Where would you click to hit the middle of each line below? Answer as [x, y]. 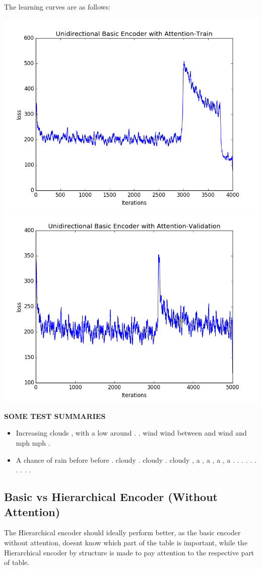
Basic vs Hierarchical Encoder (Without [111, 497]
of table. [17, 562]
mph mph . [33, 442]
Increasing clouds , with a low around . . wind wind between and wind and [131, 433]
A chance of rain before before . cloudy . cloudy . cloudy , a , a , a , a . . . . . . [136, 459]
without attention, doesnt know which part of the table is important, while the [126, 542]
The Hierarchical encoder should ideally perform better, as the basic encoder [122, 532]
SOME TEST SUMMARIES [55, 416]
